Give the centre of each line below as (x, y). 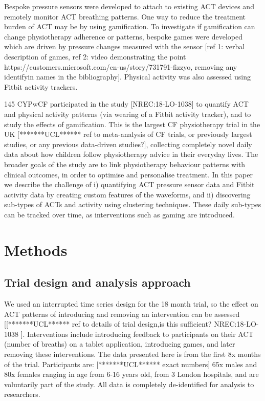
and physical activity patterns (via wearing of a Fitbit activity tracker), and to (128, 114)
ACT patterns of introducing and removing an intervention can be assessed (122, 314)
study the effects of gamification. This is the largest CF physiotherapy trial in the (132, 124)
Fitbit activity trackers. (41, 86)
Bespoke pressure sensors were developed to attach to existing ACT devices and (129, 6)
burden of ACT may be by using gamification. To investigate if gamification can (130, 26)
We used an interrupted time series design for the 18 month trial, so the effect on (131, 304)
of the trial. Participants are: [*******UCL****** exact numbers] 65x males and (131, 364)
